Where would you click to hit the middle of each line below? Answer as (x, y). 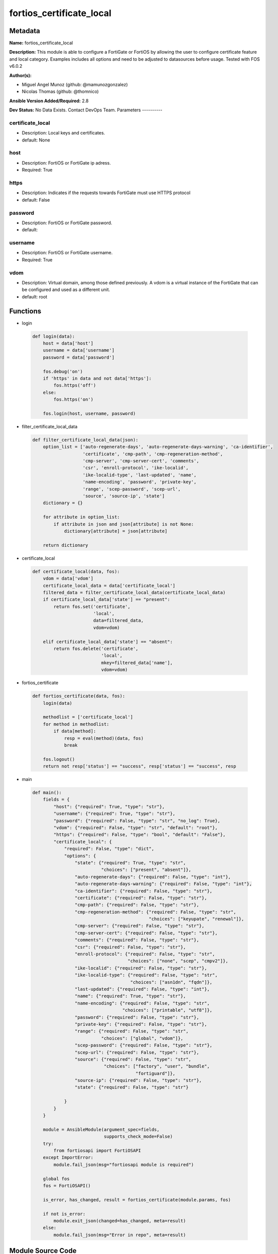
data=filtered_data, (118, 620)
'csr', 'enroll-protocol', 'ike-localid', (135, 468)
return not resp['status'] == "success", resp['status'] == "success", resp (140, 766)
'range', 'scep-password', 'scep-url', (131, 489)
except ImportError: (68, 1158)
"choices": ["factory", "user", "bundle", (157, 1066)
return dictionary (65, 545)
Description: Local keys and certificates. (63, 133)
